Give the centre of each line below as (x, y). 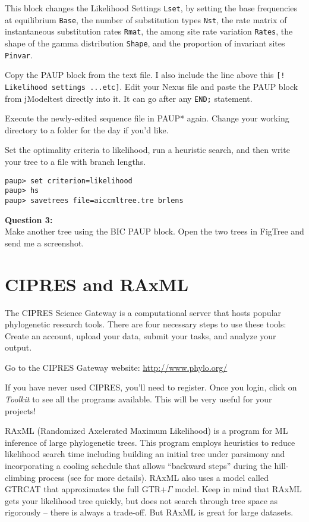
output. (18, 347)
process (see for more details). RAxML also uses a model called (153, 477)
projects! (21, 410)
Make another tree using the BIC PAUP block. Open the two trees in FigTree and (154, 231)
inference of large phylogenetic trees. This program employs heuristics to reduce (150, 442)
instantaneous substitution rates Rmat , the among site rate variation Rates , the (149, 31)
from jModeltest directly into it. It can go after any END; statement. (129, 98)
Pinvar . (19, 54)
